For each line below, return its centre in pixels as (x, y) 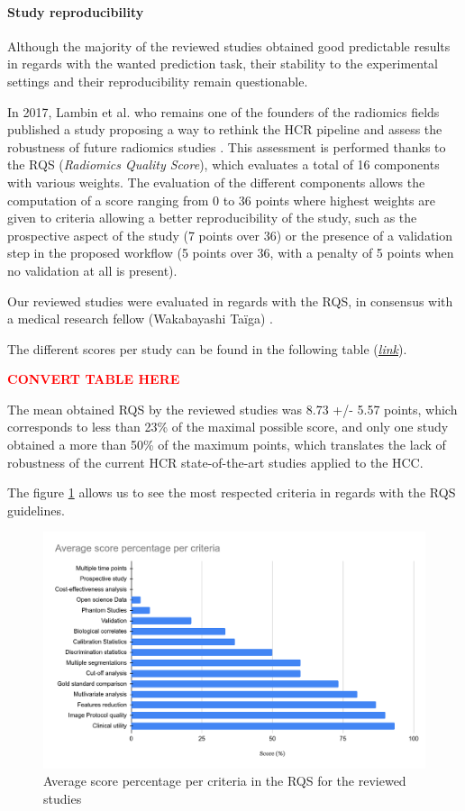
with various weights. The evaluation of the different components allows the (216, 182)
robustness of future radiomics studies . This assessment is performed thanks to (227, 146)
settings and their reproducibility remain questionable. (158, 81)
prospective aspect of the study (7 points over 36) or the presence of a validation (230, 235)
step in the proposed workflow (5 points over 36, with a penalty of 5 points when (231, 253)
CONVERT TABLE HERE (94, 379)
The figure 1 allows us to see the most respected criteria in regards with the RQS (232, 492)
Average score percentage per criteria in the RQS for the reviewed (225, 781)
